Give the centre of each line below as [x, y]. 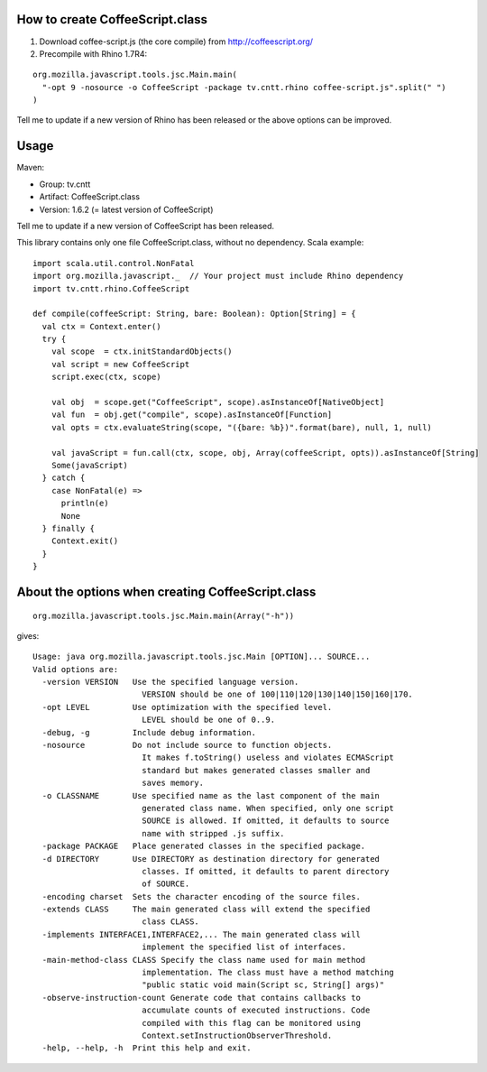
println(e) [85, 504]
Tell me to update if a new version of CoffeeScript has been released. [146, 226]
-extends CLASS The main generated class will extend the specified [206, 910]
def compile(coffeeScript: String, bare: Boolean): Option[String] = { [194, 314]
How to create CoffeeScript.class [112, 19]
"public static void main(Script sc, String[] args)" [263, 985]
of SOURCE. [165, 884]
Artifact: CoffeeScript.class [89, 197]
